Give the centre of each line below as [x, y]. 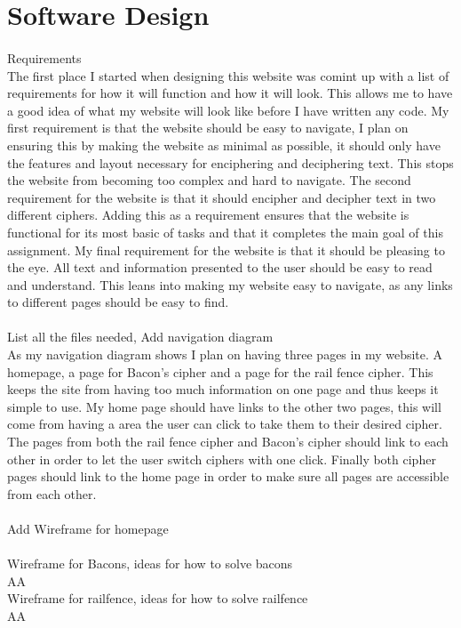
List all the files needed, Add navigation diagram [140, 337]
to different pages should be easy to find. [118, 302]
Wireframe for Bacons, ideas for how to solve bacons [150, 564]
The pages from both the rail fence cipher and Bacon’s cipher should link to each [228, 442]
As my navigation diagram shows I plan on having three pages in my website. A [225, 354]
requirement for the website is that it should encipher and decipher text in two [222, 197]
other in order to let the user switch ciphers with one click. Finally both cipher [222, 459]
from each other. [52, 493]
